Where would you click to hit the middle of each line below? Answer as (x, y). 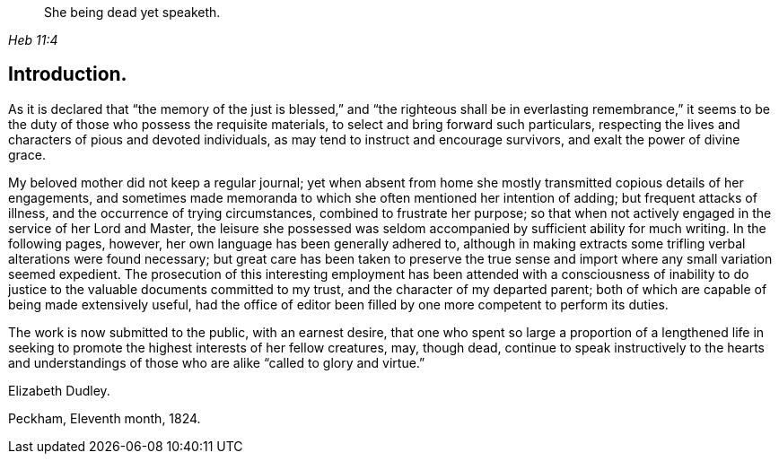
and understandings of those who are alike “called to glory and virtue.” (217, 362)
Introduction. (68, 74)
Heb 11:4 (33, 40)
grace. (27, 154)
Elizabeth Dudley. (59, 390)
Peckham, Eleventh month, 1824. (105, 418)
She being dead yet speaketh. (132, 12)
